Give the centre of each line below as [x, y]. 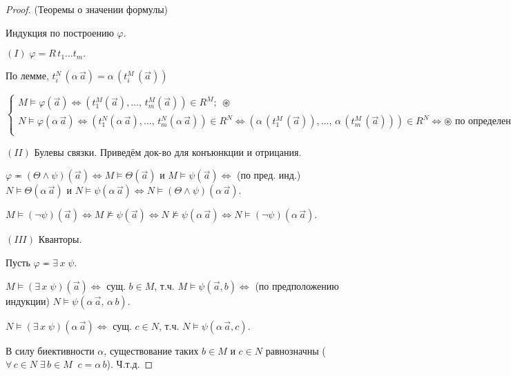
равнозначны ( [296, 350]
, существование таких [151, 350]
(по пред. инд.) [269, 175]
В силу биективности [50, 350]
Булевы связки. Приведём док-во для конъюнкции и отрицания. [168, 151]
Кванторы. [60, 239]
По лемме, [27, 76]
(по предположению [297, 285]
